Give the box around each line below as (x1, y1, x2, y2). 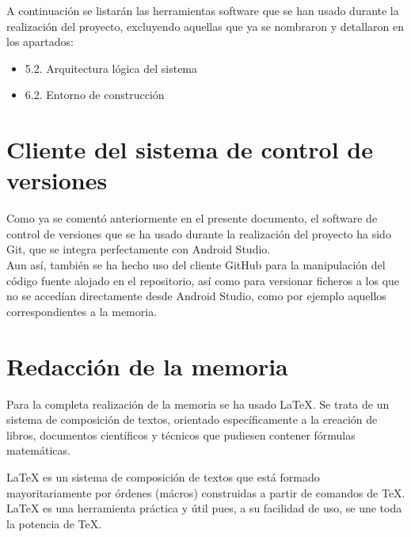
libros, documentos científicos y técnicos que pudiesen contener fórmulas (6, 426, 356, 443)
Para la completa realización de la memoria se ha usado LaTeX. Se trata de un (6, 395, 390, 412)
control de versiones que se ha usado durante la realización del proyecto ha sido (6, 225, 391, 242)
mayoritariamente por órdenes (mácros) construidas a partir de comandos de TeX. (6, 484, 405, 501)
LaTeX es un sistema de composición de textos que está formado (6, 468, 320, 485)
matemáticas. (6, 442, 70, 459)
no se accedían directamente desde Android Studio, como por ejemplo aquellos (6, 288, 386, 304)
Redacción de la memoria (6, 349, 288, 382)
